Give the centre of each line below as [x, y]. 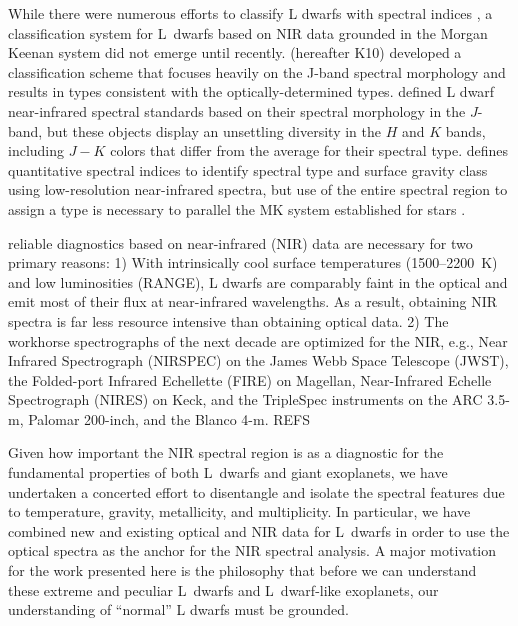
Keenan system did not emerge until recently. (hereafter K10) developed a [235, 52]
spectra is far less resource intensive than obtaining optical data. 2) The [228, 320]
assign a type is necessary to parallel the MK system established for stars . [237, 208]
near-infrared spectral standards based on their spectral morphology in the [237, 110]
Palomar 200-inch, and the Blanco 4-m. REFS [169, 418]
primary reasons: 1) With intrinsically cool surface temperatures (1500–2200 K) [253, 262]
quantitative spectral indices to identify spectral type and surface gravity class [248, 169]
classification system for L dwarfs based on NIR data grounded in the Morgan [248, 32]
